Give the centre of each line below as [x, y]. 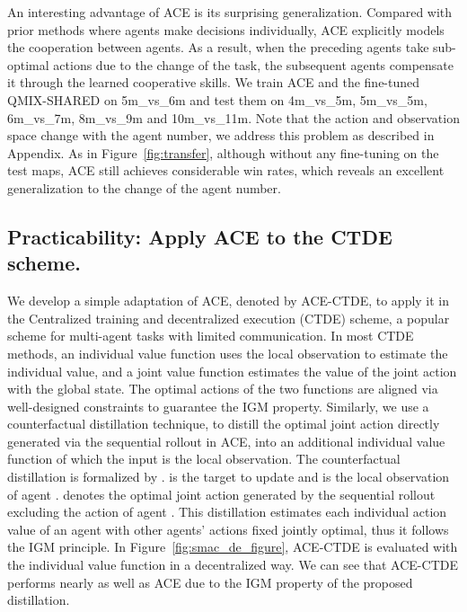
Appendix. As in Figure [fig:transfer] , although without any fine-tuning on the [223, 152]
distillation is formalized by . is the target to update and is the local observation [229, 477]
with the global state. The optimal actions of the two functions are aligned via [223, 389]
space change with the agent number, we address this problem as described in [221, 135]
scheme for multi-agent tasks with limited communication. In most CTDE [211, 336]
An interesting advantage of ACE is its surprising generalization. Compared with [230, 12]
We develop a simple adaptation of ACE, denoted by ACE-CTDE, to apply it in [229, 301]
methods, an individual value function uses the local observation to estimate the [228, 353]
